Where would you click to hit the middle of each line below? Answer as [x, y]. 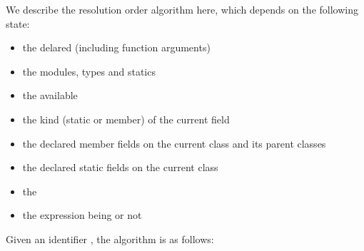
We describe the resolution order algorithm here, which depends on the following [182, 9]
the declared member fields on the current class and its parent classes [174, 143]
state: [18, 23]
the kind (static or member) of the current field [126, 119]
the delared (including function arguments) [116, 47]
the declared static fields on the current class [120, 167]
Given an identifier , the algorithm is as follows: [110, 239]
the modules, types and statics [89, 71]
